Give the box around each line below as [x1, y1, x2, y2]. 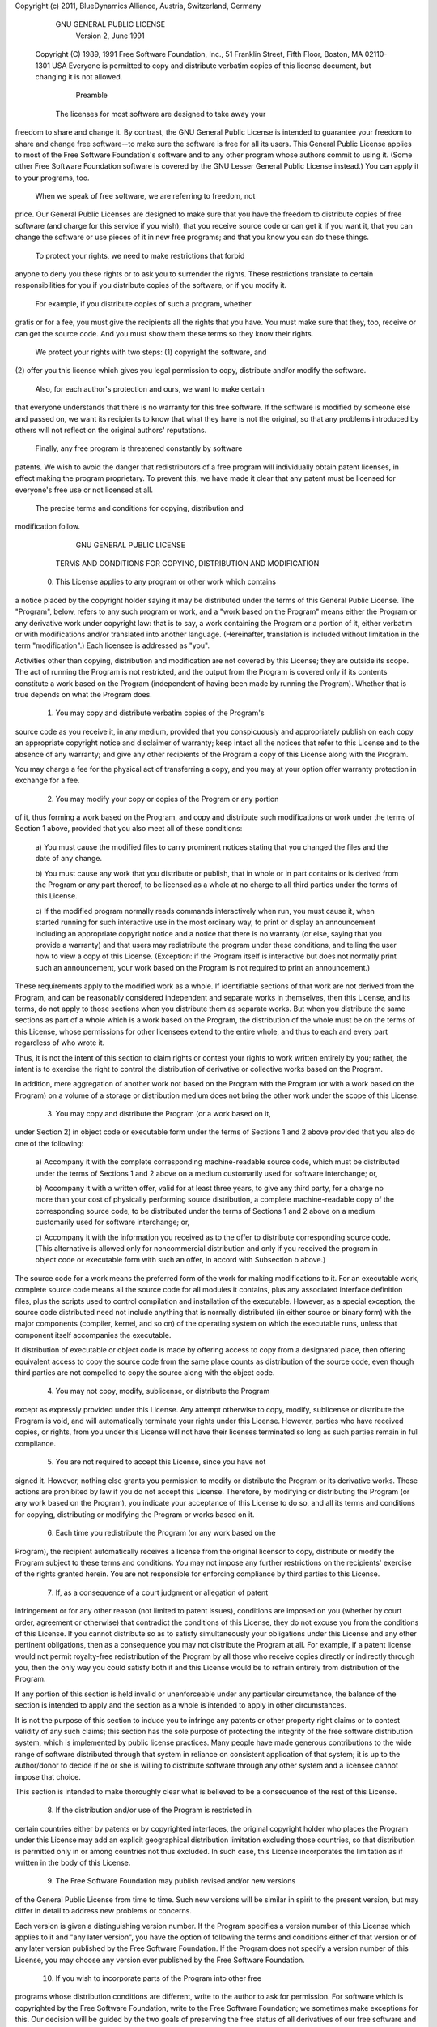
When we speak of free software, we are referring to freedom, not [35, 191, 256, 201]
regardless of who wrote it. [15, 1038, 105, 1048]
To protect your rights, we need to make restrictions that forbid [35, 251, 245, 260]
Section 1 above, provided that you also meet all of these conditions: [15, 824, 243, 834]
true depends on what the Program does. [15, 689, 153, 699]
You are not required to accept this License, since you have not [55, 1457, 266, 1467]
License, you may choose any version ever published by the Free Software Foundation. [15, 1955, 305, 1965]
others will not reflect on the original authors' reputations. [15, 425, 207, 435]
